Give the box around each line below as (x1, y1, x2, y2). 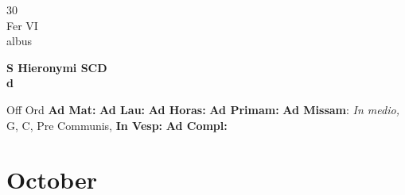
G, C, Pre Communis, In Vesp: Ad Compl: (6, 117, 228, 133)
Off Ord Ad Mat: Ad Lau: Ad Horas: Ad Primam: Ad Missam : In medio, (6, 101, 399, 117)
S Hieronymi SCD (6, 59, 107, 75)
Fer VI (6, 17, 38, 33)
